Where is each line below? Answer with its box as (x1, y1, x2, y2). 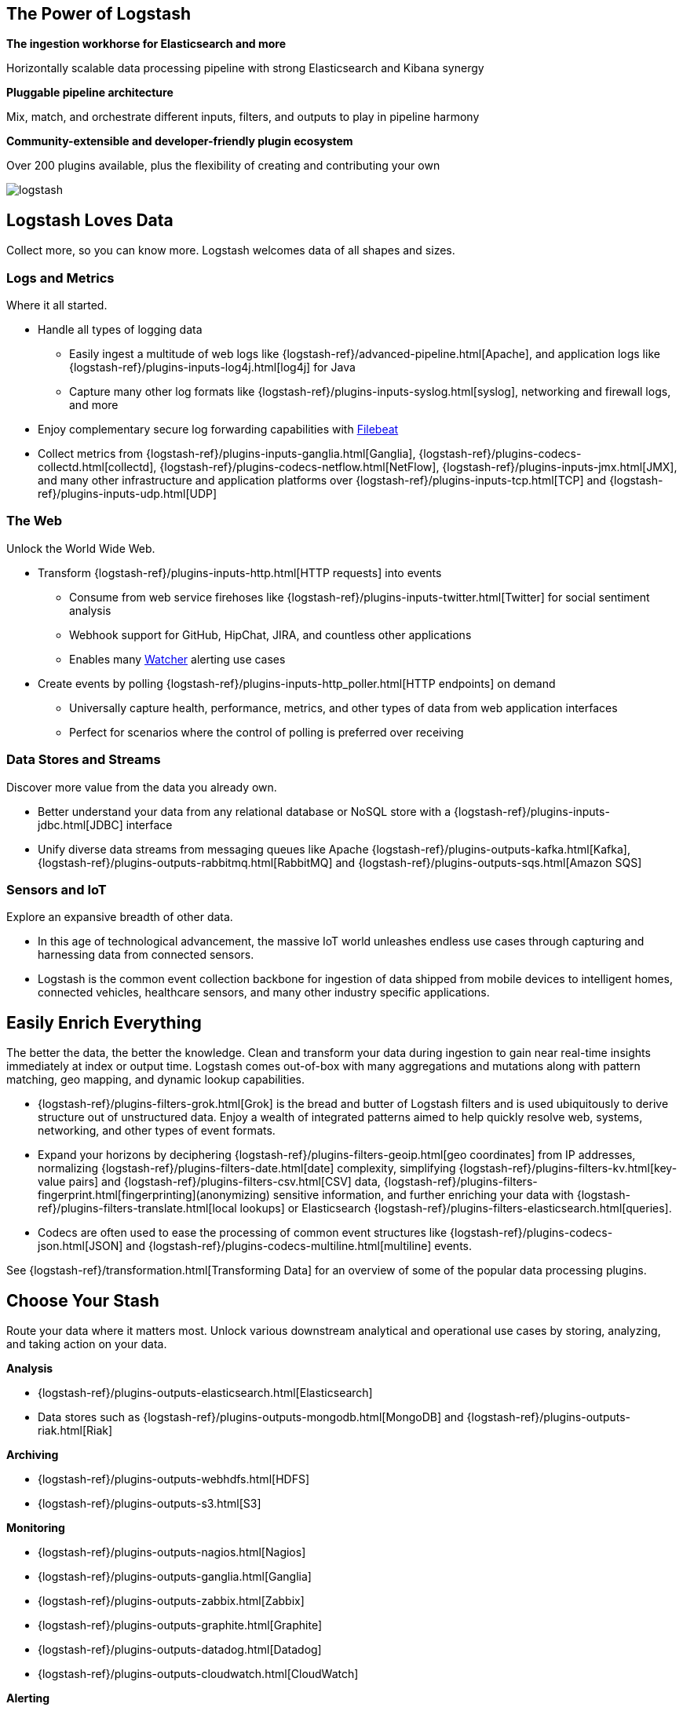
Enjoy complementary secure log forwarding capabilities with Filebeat (38, 422, 399, 437)
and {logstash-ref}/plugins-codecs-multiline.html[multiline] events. (126, 1239, 472, 1253)
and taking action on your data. (6, 1336, 167, 1351)
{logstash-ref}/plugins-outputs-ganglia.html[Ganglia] (38, 1569, 312, 1583)
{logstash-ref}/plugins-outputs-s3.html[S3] (38, 1496, 261, 1510)
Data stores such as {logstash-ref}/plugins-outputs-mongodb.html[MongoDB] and (38, 1409, 464, 1424)
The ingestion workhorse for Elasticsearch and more (6, 37, 287, 51)
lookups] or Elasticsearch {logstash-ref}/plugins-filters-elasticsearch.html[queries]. (239, 1201, 672, 1216)
